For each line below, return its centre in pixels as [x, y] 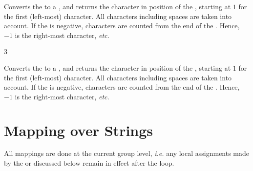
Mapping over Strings [79, 130]
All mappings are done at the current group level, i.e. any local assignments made [127, 153]
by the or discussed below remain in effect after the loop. [89, 163]
